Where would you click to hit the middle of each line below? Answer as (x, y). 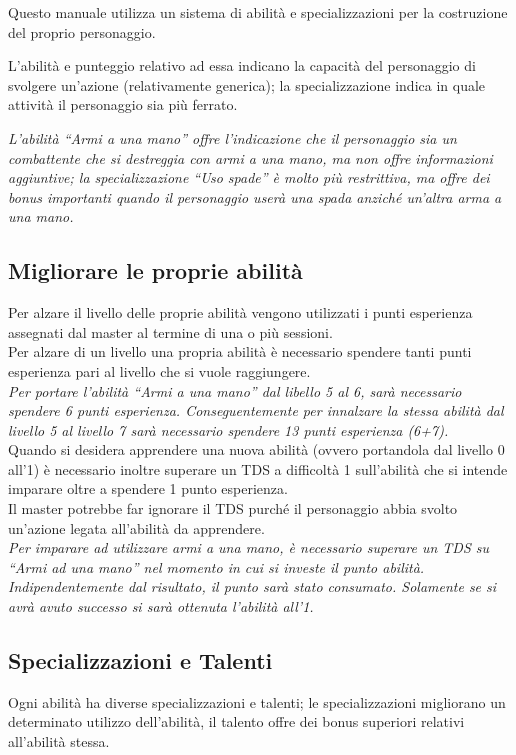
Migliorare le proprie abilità (155, 270)
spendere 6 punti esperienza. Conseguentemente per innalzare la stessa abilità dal (256, 410)
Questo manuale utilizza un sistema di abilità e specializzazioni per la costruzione (258, 12)
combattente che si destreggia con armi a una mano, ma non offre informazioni (250, 157)
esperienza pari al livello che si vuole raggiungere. (159, 370)
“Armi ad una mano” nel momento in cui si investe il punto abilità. (216, 566)
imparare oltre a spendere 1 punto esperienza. (148, 488)
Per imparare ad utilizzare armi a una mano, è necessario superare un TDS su (249, 547)
